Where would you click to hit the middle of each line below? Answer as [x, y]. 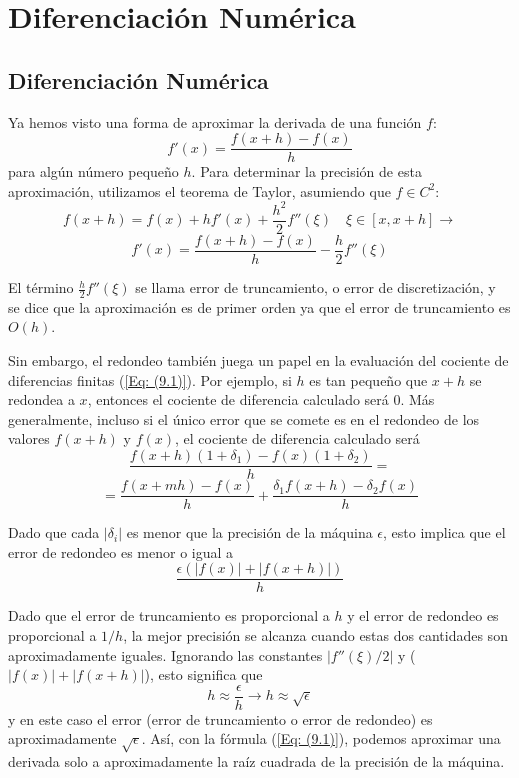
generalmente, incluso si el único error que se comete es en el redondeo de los [244, 418]
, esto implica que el [444, 532]
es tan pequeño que [368, 379]
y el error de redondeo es [423, 615]
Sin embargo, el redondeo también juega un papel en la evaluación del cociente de [258, 360]
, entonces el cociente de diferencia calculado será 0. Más [261, 399]
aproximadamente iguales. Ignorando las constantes [165, 654]
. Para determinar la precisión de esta [306, 171]
